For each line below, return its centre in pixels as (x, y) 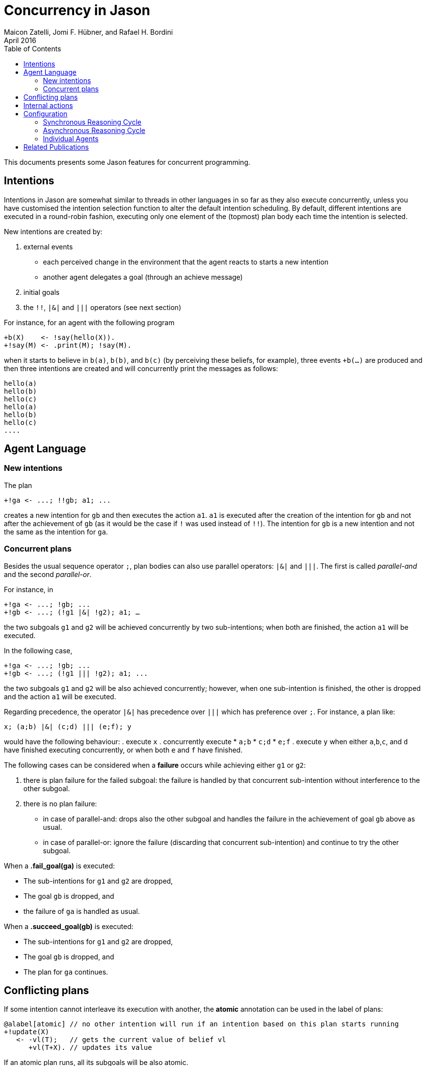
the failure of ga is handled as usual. (82, 911)
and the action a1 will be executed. (60, 696)
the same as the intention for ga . (56, 532)
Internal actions (48, 105)
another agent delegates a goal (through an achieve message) (143, 277)
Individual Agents (71, 138)
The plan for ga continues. (66, 972)
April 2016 (20, 40)
